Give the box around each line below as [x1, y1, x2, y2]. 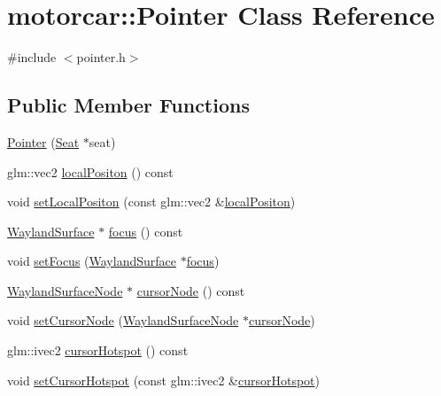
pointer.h [76, 48, 126, 66]
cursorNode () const [136, 281, 245, 299]
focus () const [108, 221, 183, 240]
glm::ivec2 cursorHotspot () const [7, 341, 189, 360]
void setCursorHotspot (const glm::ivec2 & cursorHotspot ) [7, 370, 320, 389]
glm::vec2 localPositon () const [7, 162, 174, 181]
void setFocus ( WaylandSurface [7, 252, 176, 270]
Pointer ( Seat [7, 132, 80, 151]
